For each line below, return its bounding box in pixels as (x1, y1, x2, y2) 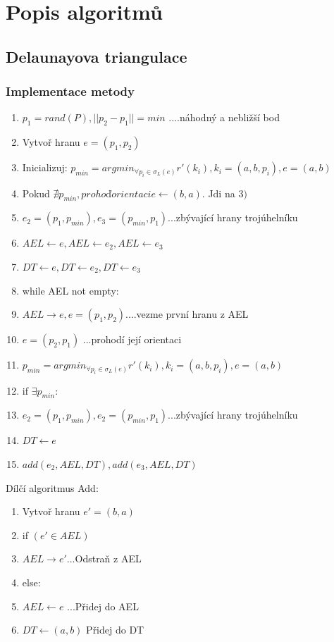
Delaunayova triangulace (6, 45, 187, 67)
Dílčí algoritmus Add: (6, 480, 99, 495)
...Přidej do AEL (67, 598, 139, 613)
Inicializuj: (22, 160, 68, 175)
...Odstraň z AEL (66, 551, 142, 566)
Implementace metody (6, 82, 135, 100)
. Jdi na (202, 185, 235, 200)
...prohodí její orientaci (82, 332, 182, 347)
